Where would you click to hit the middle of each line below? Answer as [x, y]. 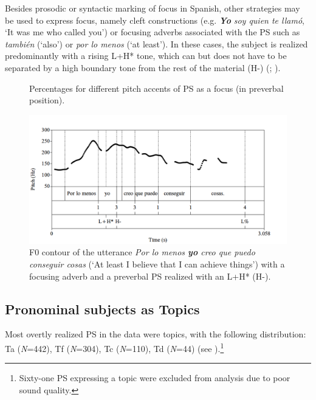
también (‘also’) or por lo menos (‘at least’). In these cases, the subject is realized [156, 43]
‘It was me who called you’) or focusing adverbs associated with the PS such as [153, 32]
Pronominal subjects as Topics [102, 309]
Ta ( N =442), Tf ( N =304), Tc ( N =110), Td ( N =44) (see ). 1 [115, 347]
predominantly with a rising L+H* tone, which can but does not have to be [146, 56]
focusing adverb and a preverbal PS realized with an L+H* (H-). [150, 276]
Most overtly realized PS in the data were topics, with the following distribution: [156, 334]
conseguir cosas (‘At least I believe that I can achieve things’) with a [157, 264]
